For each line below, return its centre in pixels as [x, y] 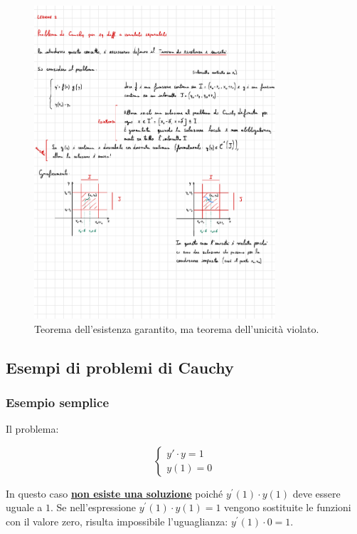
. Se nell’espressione [94, 507]
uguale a [24, 507]
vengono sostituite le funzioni [288, 507]
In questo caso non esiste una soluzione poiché [114, 493]
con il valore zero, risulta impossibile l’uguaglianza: [117, 522]
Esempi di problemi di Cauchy [120, 367]
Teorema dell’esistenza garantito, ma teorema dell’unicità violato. [177, 328]
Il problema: [32, 429]
